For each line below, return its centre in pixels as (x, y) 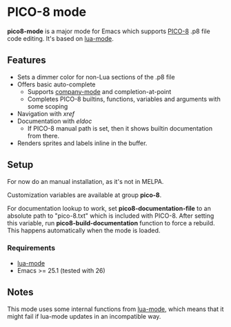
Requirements (31, 248)
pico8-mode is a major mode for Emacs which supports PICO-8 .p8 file (109, 31)
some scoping (48, 106)
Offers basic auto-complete (56, 84)
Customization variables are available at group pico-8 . (84, 195)
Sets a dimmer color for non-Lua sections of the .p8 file (96, 77)
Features (27, 60)
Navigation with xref (46, 113)
